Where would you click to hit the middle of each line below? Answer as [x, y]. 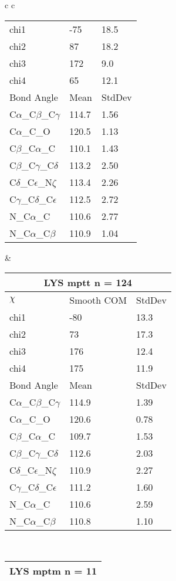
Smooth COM [98, 300]
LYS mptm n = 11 [53, 570]
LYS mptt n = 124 [88, 283]
